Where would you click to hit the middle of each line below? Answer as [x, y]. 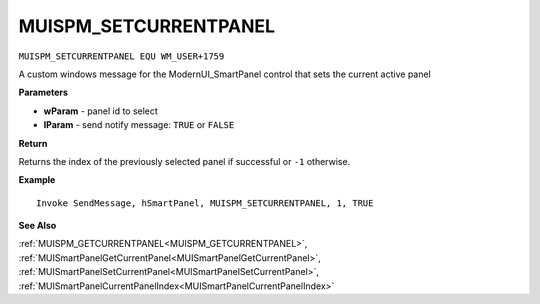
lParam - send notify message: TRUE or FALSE [139, 125]
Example [37, 180]
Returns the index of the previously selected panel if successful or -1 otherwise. [184, 161]
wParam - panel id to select [101, 111]
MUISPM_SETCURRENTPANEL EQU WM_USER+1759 [121, 56]
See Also [37, 226]
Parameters [43, 92]
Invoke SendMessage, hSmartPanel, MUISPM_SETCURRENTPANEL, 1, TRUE [205, 203]
